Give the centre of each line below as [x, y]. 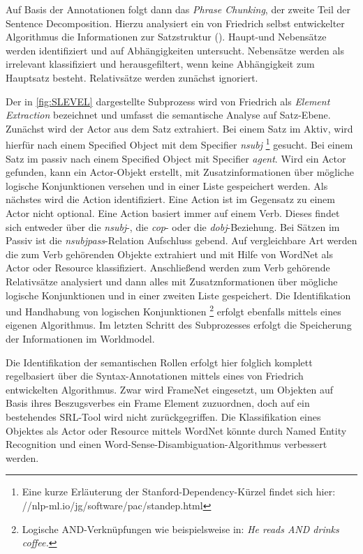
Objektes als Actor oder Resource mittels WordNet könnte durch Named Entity [176, 430]
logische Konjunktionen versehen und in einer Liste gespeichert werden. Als [167, 185]
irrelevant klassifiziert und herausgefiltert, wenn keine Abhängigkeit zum [160, 64]
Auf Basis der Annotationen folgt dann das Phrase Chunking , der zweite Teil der [178, 9]
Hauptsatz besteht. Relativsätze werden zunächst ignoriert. [132, 77]
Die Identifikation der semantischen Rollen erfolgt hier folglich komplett [159, 362]
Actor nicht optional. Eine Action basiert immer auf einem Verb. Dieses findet [173, 212]
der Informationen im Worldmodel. [80, 338]
